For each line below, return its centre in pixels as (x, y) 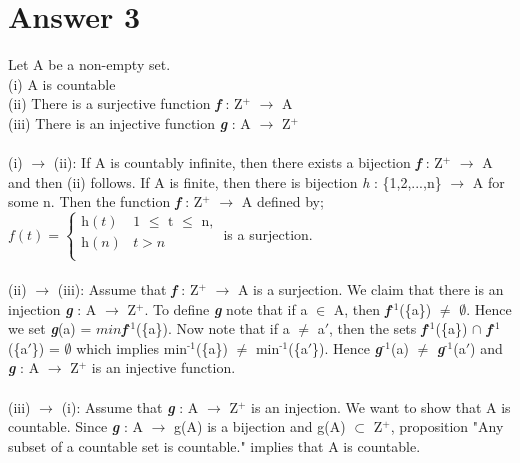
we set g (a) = (50, 328)
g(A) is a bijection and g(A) (260, 426)
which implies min (132, 347)
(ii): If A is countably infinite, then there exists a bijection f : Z (248, 162)
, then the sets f (378, 328)
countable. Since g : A (76, 426)
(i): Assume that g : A (130, 406)
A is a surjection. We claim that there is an (370, 289)
